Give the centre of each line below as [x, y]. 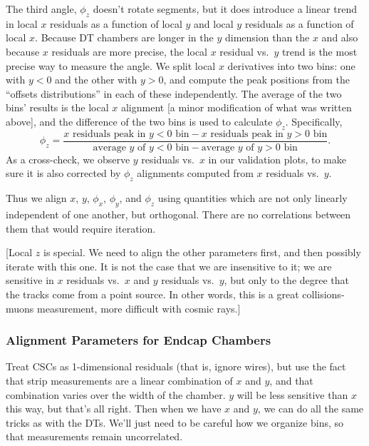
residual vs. [244, 51]
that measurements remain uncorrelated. [94, 436]
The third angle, [41, 9]
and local [214, 23]
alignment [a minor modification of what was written [236, 107]
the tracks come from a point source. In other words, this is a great [152, 294]
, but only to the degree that [287, 280]
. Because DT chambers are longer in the [124, 37]
